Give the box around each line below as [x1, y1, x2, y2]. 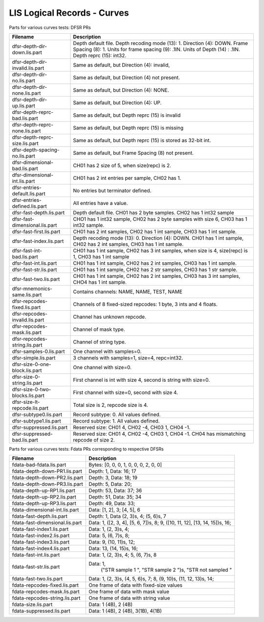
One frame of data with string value [88, 595, 171, 601]
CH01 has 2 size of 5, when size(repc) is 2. [73, 162, 171, 169]
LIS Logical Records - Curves [9, 7, 129, 18]
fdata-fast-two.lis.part [12, 575, 63, 582]
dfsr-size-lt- [12, 398, 40, 405]
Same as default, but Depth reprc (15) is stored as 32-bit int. [73, 137, 211, 144]
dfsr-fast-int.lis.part [12, 260, 57, 267]
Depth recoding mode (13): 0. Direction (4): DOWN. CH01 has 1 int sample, [73, 234, 244, 241]
